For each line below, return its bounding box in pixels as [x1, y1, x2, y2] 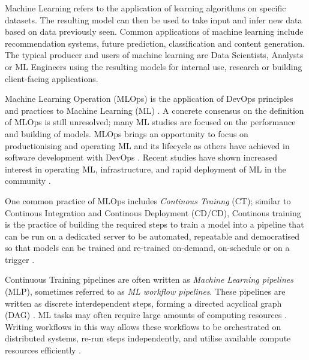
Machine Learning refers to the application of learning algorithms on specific [5, 2, 286, 14]
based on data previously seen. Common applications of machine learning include [5, 25, 304, 38]
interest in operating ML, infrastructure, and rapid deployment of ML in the [5, 162, 286, 175]
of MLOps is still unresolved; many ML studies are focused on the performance [5, 116, 296, 128]
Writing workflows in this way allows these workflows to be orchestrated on [5, 320, 281, 332]
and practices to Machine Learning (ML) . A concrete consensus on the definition [5, 104, 304, 116]
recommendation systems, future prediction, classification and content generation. [5, 37, 305, 49]
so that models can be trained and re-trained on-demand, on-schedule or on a [5, 241, 290, 254]
